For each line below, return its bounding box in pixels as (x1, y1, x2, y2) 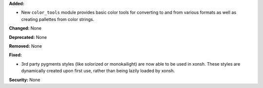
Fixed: (9, 52, 22, 58)
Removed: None (9, 43, 42, 49)
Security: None (9, 77, 40, 83)
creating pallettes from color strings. (21, 16, 94, 22)
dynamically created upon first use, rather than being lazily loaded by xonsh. (21, 68, 175, 74)
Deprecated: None (9, 34, 47, 40)
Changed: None (9, 25, 41, 31)
